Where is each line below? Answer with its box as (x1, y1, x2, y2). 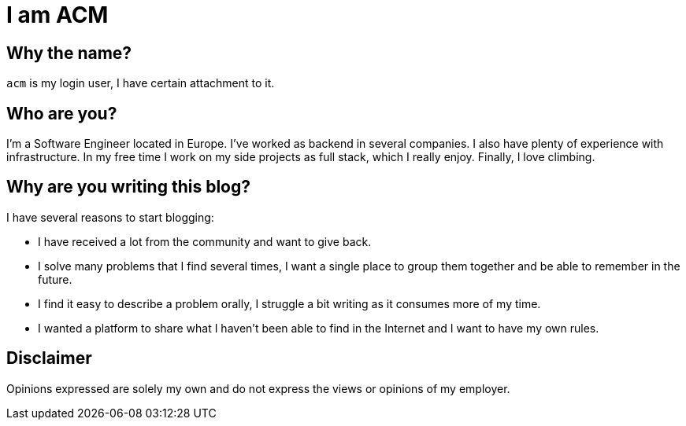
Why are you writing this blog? (6, 177, 250, 197)
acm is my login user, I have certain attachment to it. (6, 76, 275, 90)
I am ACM (6, 2, 109, 28)
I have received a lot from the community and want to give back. (38, 234, 372, 248)
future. (38, 272, 72, 286)
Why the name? (6, 42, 132, 63)
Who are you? (6, 103, 117, 123)
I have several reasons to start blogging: (6, 210, 214, 224)
